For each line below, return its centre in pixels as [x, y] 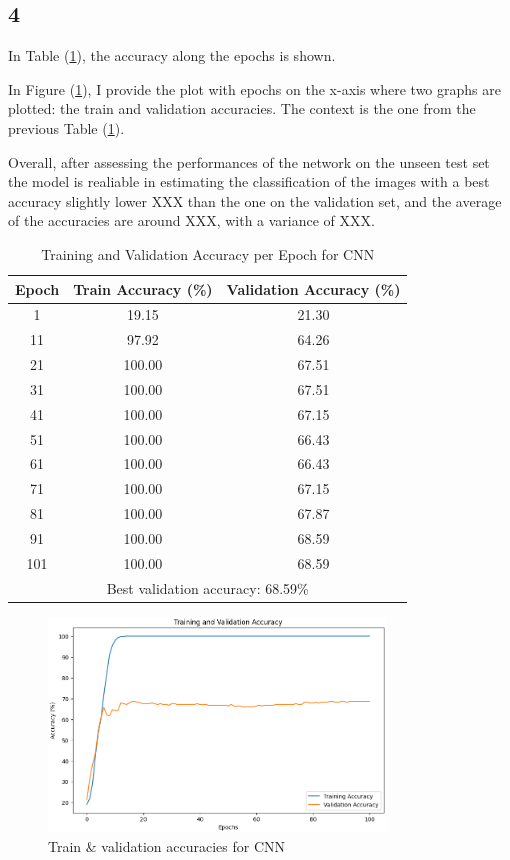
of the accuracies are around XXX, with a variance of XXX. [191, 220]
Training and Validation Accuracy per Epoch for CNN [208, 253]
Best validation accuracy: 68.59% [207, 587]
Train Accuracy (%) [143, 288]
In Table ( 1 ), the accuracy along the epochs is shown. [172, 55]
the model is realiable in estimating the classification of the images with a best [249, 181]
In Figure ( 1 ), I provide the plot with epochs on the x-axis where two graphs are [254, 88]
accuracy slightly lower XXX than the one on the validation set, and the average [255, 200]
